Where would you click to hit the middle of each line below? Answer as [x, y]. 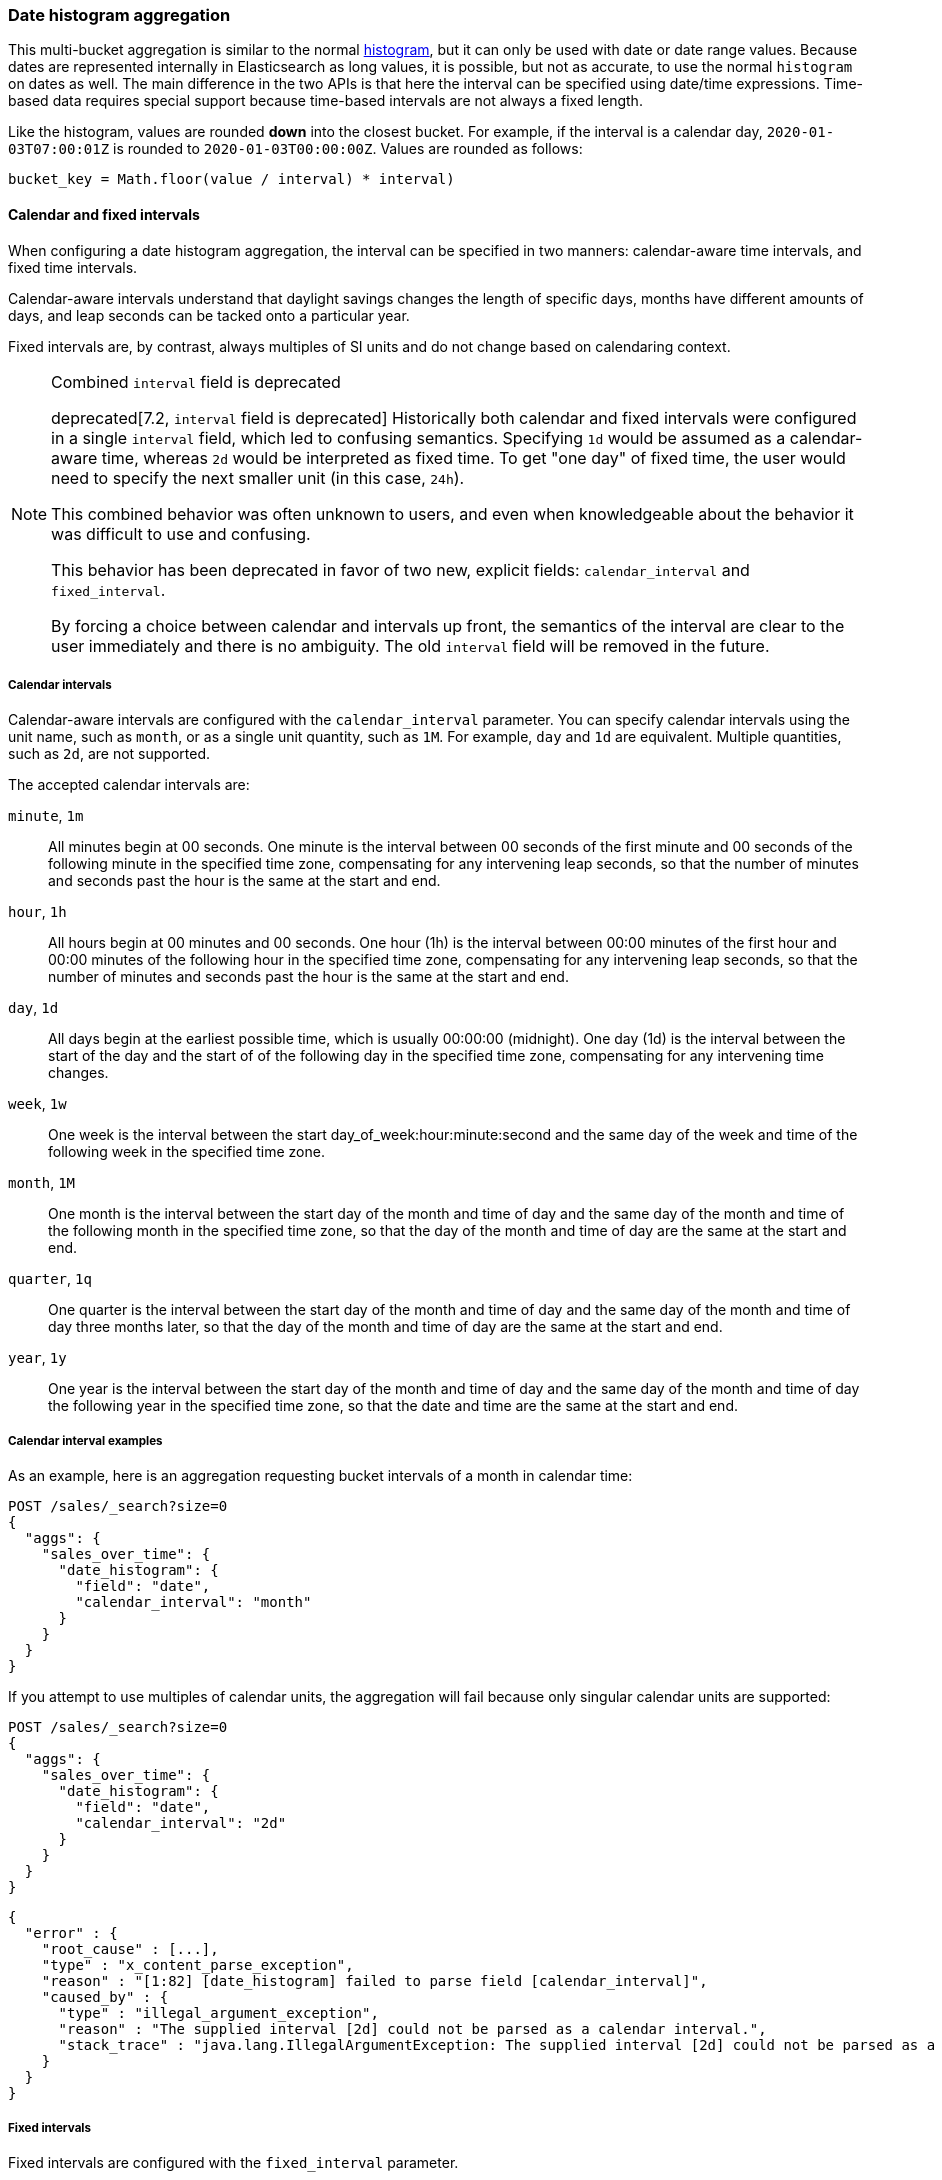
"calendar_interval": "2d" [181, 1823]
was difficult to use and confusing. [181, 533]
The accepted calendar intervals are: [129, 785]
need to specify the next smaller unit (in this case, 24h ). [258, 477]
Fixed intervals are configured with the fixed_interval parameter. [233, 2162]
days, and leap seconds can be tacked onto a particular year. [209, 315]
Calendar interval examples [85, 1440]
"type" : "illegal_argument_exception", [218, 2013]
